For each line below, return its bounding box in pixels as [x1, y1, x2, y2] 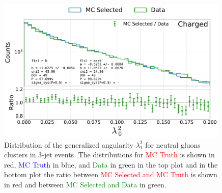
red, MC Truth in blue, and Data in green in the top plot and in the [4, 159, 218, 170]
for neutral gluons [145, 139, 201, 150]
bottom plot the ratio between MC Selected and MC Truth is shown [4, 169, 217, 180]
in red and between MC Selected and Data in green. [4, 179, 166, 189]
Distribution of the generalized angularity [4, 139, 133, 150]
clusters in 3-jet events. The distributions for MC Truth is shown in [4, 149, 215, 160]
